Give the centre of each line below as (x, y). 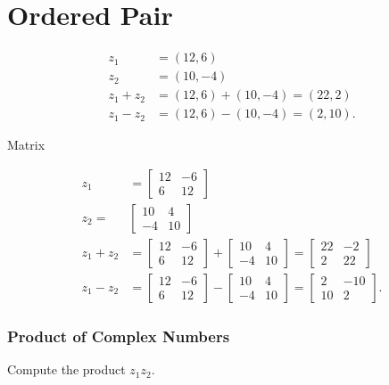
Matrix (26, 145)
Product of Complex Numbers (119, 336)
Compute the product (66, 369)
